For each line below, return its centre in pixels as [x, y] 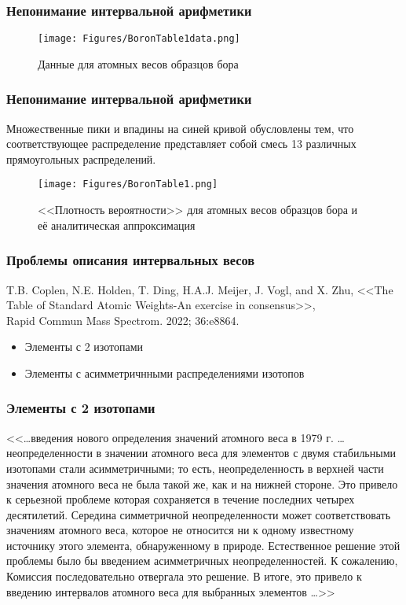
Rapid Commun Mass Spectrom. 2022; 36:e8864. [123, 320]
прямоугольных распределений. [81, 159]
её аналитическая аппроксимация [117, 225]
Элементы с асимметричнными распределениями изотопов [165, 373]
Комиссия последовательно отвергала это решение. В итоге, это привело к [184, 576]
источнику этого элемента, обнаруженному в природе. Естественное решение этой [203, 545]
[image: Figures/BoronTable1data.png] [139, 39]
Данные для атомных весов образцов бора [138, 63]
